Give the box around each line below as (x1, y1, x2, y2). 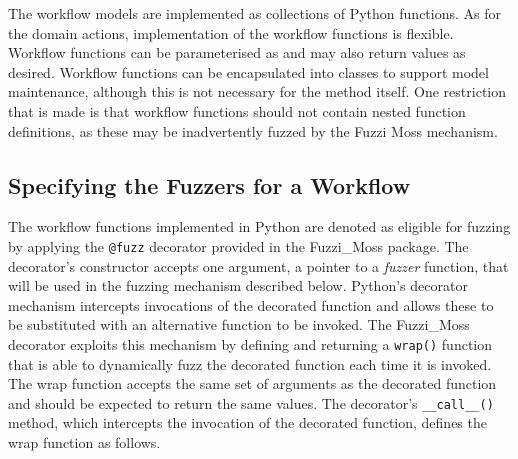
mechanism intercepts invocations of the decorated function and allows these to (8, 294, 494, 315)
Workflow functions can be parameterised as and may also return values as (8, 42, 466, 63)
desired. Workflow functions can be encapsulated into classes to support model (8, 61, 489, 82)
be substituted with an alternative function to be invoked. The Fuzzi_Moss (8, 314, 470, 335)
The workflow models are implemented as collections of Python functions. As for (8, 3, 502, 23)
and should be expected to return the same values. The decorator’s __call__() (8, 392, 494, 413)
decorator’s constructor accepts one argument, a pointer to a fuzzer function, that (8, 255, 509, 276)
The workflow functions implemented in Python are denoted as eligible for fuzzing (8, 216, 511, 237)
